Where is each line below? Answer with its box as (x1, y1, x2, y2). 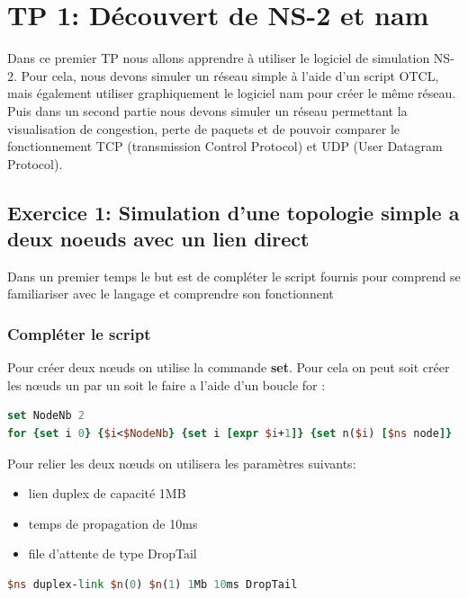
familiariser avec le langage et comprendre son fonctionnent (7, 284, 334, 303)
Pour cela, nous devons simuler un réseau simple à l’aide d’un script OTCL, (21, 66, 439, 85)
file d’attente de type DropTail (28, 544, 197, 563)
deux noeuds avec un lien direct (7, 225, 310, 253)
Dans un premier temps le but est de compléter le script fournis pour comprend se (7, 266, 461, 285)
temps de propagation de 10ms (28, 513, 198, 532)
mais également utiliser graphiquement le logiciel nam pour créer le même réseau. (7, 84, 456, 103)
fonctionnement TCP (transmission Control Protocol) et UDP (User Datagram (7, 137, 443, 156)
